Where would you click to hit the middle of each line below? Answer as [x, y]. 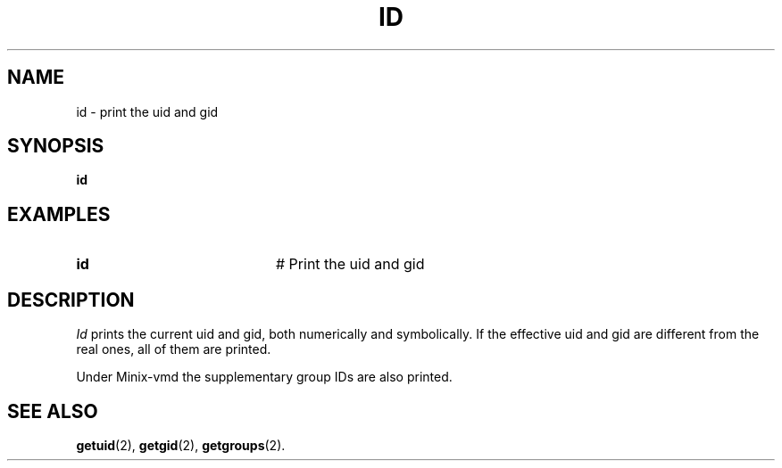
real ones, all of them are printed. [174, 349]
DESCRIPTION [71, 300]
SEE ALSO [53, 411]
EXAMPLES [59, 214]
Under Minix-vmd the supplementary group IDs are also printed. [264, 377]
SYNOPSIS [56, 146]
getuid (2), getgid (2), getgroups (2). [181, 445]
